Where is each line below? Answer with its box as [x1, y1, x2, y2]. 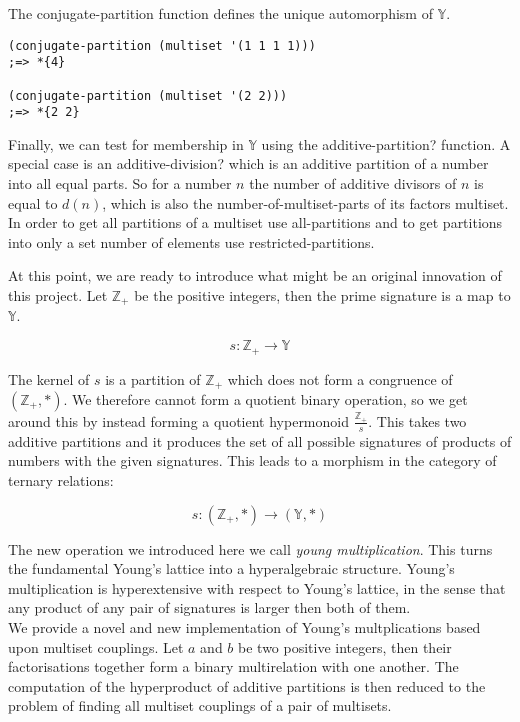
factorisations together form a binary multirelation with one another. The [8, 656, 459, 677]
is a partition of [105, 368, 201, 389]
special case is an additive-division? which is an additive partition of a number [8, 153, 489, 174]
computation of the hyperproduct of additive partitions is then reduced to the [8, 675, 486, 696]
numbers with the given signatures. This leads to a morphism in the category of [8, 450, 497, 471]
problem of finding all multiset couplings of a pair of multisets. [8, 695, 392, 716]
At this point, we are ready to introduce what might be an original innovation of [8, 265, 502, 286]
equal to [8, 192, 58, 213]
